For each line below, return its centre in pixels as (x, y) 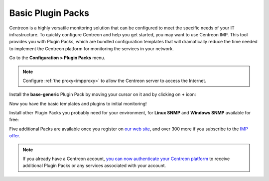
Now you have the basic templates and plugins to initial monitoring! (78, 103)
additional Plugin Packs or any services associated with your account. (94, 166)
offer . (15, 136)
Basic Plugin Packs (49, 13)
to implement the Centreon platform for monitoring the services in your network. (91, 48)
